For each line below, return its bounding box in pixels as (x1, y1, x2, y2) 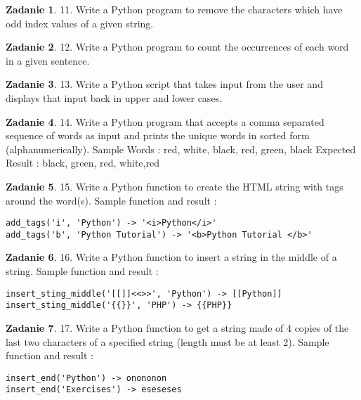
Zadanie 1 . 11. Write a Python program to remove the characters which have (6, 2, 343, 16)
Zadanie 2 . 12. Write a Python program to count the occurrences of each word (6, 39, 349, 54)
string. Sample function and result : (6, 264, 159, 278)
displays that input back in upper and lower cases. (6, 90, 223, 105)
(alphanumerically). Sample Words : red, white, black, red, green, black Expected (6, 141, 356, 156)
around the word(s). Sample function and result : (6, 193, 217, 207)
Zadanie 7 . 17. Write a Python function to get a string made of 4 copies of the (6, 320, 349, 335)
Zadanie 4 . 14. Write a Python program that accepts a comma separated (6, 114, 324, 129)
